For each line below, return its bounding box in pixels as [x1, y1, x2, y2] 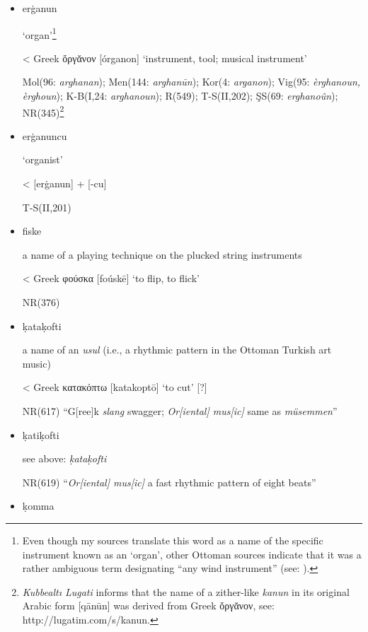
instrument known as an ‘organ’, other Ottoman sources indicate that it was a [22, 546, 362, 561]
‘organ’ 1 [22, 25, 57, 42]
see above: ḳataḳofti [22, 451, 107, 466]
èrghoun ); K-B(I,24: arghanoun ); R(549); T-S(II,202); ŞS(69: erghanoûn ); [22, 88, 338, 103]
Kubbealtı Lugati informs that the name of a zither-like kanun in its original [22, 584, 350, 599]
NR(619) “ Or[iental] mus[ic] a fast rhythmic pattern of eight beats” [22, 474, 316, 489]
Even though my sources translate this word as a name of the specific [22, 532, 323, 547]
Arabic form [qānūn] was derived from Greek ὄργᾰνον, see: [22, 598, 275, 613]
